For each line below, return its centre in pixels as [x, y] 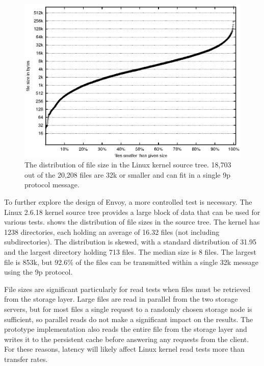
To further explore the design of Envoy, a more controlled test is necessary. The [128, 202]
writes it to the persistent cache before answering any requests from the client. [127, 339]
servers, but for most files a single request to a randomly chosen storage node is [128, 309]
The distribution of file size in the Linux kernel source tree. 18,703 [128, 165]
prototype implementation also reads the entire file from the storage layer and [126, 329]
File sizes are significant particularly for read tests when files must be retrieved [127, 289]
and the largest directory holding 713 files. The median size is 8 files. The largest [130, 252]
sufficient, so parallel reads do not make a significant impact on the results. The [129, 319]
